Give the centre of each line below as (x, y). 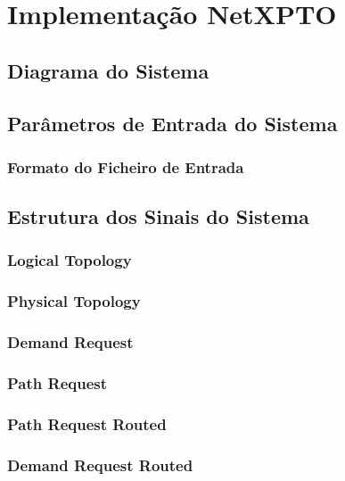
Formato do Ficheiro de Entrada (126, 166)
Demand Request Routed (100, 464)
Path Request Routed (87, 423)
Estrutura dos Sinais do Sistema (158, 216)
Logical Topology (70, 260)
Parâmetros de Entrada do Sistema (172, 123)
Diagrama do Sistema (108, 70)
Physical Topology (74, 301)
